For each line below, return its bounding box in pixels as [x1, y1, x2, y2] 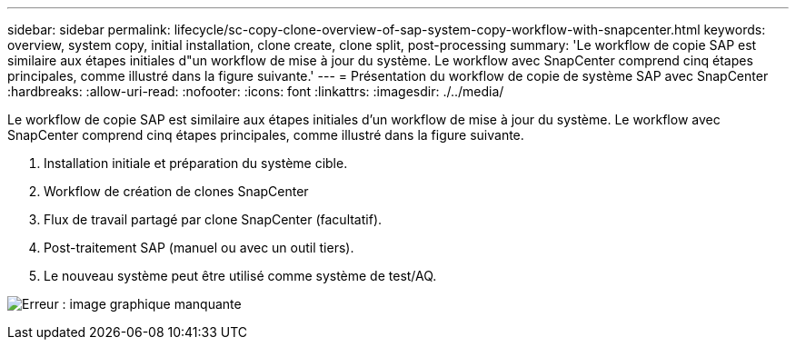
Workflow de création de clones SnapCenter [44, 183, 309, 199]
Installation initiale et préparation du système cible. [44, 155, 348, 171]
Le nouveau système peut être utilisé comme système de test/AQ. [44, 268, 437, 283]
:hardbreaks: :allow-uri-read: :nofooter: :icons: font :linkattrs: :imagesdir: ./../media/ [7, 84, 504, 99]
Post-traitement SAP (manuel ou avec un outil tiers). [44, 240, 354, 255]
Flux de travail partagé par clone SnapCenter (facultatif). [44, 212, 383, 227]
